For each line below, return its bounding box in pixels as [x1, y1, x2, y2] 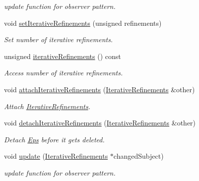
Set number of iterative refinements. [4, 34, 113, 45]
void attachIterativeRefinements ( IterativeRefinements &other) [4, 84, 195, 94]
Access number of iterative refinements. [4, 67, 123, 78]
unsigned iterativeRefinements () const [4, 51, 121, 61]
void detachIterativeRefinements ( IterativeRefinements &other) [4, 118, 196, 128]
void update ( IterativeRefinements [4, 151, 108, 161]
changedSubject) [113, 151, 164, 161]
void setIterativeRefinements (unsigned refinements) [4, 17, 162, 28]
